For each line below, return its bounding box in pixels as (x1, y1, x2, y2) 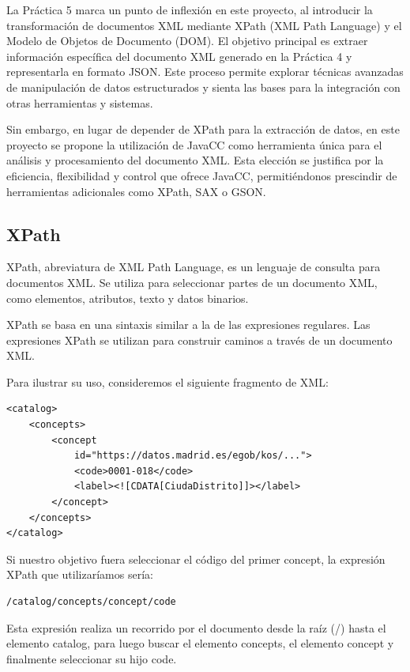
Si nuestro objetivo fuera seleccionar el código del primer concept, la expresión (6, 550, 386, 567)
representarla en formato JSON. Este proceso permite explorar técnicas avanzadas (6, 63, 404, 80)
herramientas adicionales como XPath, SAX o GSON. (6, 183, 266, 199)
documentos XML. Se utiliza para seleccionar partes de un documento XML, (6, 274, 378, 290)
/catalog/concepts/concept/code (6, 596, 176, 608)
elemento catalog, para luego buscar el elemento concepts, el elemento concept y (6, 635, 394, 651)
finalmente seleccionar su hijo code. (6, 650, 177, 666)
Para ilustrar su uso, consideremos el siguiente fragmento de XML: (6, 373, 329, 390)
